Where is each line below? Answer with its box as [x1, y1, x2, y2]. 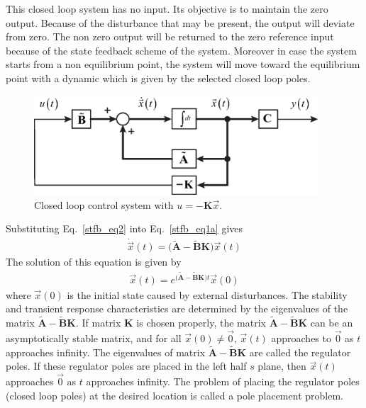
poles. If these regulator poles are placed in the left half [6, 358, 247, 373]
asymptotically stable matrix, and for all [6, 330, 182, 345]
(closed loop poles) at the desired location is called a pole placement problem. [6, 387, 343, 402]
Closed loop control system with [34, 197, 174, 212]
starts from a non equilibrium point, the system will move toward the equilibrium [6, 57, 360, 72]
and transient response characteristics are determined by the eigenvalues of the [6, 301, 348, 316]
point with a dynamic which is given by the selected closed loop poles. [6, 70, 311, 85]
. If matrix [75, 315, 121, 330]
